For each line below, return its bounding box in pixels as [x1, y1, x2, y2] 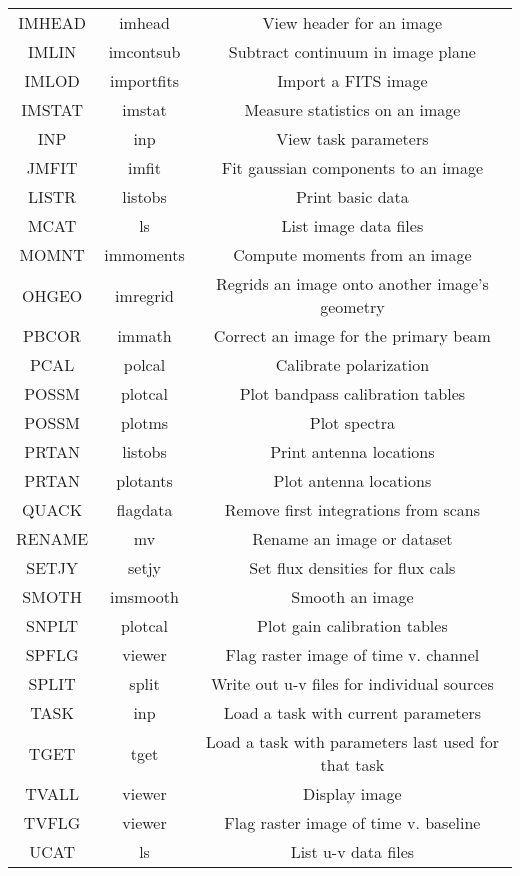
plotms [120, 411, 169, 434]
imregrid [115, 283, 174, 307]
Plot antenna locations [273, 469, 432, 492]
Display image [303, 782, 402, 805]
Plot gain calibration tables [257, 614, 448, 637]
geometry [320, 295, 385, 318]
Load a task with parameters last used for [205, 730, 499, 753]
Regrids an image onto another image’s [215, 272, 489, 295]
